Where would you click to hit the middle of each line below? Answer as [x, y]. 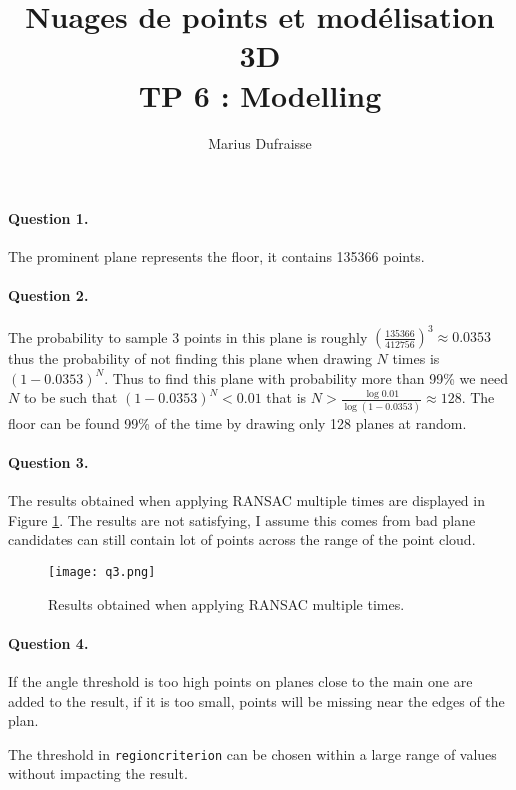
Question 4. [48, 642]
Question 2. [48, 295]
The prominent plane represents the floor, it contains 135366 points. [216, 256]
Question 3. [48, 461]
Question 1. [48, 218]
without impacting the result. [98, 773]
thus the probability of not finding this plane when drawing [190, 358]
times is [416, 358]
